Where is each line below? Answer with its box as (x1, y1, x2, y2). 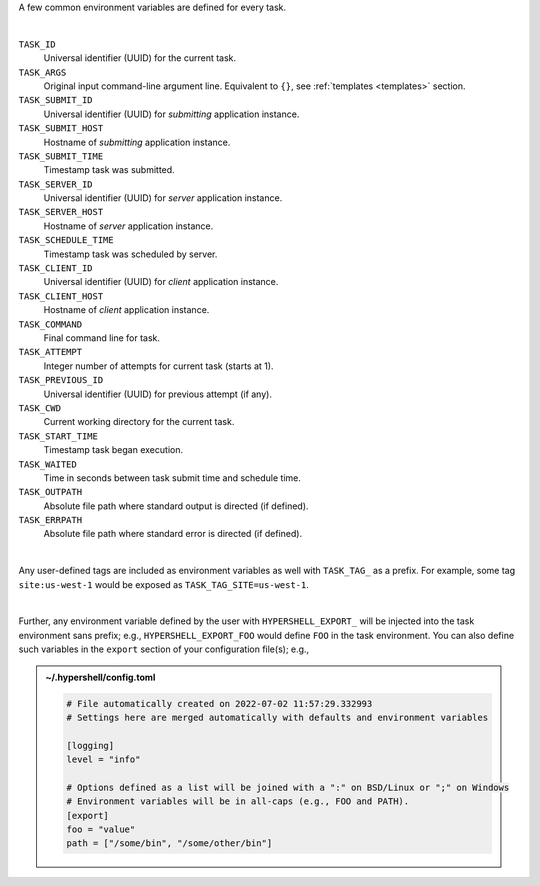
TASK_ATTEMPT (18, 346, 83, 358)
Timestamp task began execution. (43, 444, 184, 456)
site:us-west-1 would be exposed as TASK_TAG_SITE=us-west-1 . (18, 578, 310, 590)
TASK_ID (18, 38, 57, 50)
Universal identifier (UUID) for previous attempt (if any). (43, 388, 272, 400)
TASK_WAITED (18, 458, 77, 470)
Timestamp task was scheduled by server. (43, 248, 218, 260)
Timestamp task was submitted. (43, 164, 175, 176)
